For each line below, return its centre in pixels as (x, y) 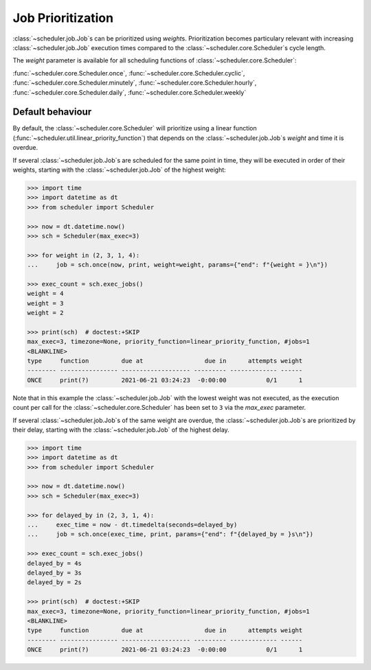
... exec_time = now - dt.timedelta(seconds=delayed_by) (132, 525)
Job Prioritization (63, 18)
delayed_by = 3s (55, 573)
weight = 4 (45, 294)
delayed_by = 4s (55, 563)
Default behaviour (52, 112)
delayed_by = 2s (55, 582)
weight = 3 (45, 303)
